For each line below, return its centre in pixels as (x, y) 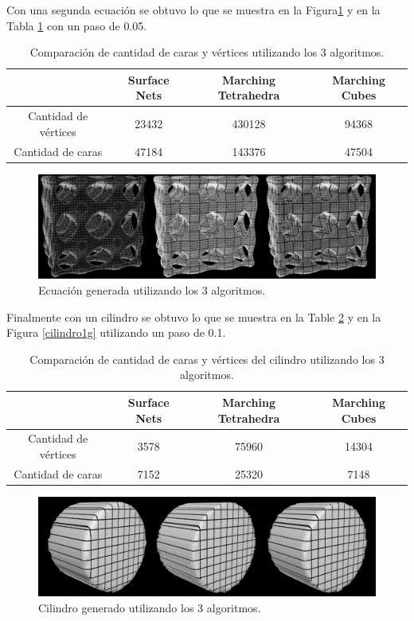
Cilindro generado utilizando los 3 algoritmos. (150, 607)
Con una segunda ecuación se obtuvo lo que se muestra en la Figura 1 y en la (193, 10)
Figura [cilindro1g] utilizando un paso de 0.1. (116, 332)
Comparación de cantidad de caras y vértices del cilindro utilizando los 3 (207, 359)
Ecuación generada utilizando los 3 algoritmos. (152, 290)
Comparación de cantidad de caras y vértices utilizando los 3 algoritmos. (207, 52)
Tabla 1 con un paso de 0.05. (77, 25)
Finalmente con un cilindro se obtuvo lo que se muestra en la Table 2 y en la (194, 316)
